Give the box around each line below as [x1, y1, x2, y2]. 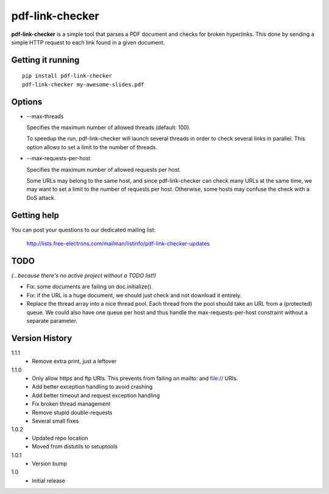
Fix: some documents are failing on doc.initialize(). [26, 283, 154, 291]
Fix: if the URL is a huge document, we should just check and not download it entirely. [26, 291, 242, 298]
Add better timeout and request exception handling [32, 392, 160, 399]
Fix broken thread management [32, 400, 111, 408]
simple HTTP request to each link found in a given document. [11, 38, 165, 46]
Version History [11, 333, 73, 344]
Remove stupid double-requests [32, 409, 113, 416]
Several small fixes [32, 417, 79, 425]
